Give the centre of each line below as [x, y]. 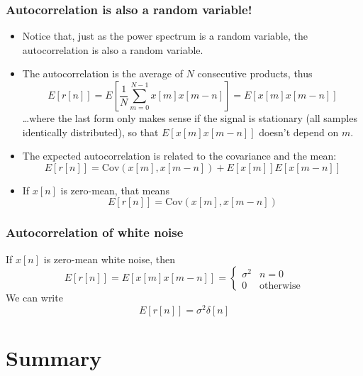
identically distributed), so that [90, 132]
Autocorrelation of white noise [95, 232]
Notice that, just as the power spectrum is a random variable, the [165, 36]
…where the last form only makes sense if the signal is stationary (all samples [190, 118]
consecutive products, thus [255, 73]
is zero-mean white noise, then [110, 259]
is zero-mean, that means [115, 190]
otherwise [280, 286]
